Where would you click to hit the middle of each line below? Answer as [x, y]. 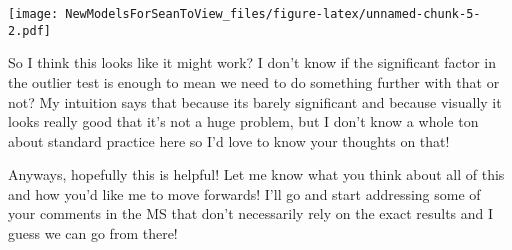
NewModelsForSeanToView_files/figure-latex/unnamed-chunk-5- [273, 14]
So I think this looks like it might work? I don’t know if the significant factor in [252, 62]
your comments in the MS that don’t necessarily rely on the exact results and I [251, 213]
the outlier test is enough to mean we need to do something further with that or [254, 81]
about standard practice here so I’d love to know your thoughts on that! [229, 140]
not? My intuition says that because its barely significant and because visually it [255, 101]
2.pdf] [29, 30]
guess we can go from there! [93, 233]
